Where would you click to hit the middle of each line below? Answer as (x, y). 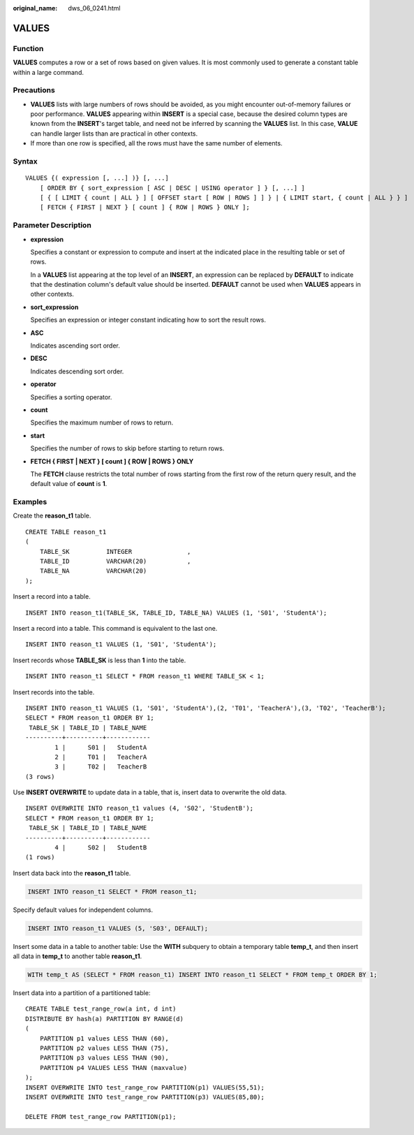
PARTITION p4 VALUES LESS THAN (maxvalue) (113, 1068)
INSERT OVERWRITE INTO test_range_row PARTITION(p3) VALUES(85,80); (145, 1097)
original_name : (35, 8)
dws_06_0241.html (94, 8)
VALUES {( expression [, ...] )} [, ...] (97, 178)
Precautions (34, 90)
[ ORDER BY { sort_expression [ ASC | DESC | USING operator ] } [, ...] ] (172, 188)
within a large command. (48, 72)
